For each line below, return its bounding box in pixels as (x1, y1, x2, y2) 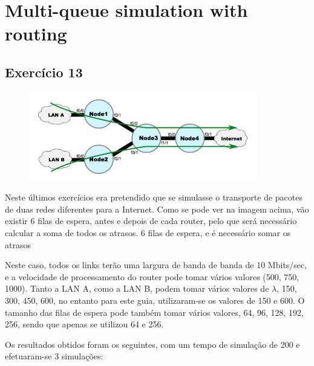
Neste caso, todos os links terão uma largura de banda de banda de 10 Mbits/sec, (5, 258, 307, 271)
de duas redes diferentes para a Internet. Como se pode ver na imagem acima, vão (5, 202, 309, 215)
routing (5, 21, 67, 46)
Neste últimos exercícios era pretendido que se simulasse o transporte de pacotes (5, 191, 303, 204)
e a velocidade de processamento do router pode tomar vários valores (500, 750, (5, 270, 299, 283)
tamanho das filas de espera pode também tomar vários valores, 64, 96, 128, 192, (5, 306, 304, 318)
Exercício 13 (5, 62, 83, 81)
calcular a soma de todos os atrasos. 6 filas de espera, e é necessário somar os (5, 226, 291, 239)
